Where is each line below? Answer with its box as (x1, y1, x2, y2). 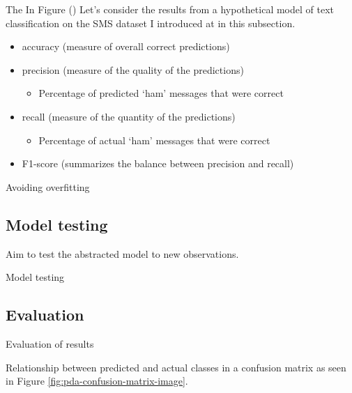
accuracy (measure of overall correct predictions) (22, 39, 230, 54)
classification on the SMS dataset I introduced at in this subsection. (6, 15, 296, 30)
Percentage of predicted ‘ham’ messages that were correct (38, 86, 284, 100)
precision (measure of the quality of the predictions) (22, 62, 244, 77)
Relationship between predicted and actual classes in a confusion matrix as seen (6, 360, 346, 374)
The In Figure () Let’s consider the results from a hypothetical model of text (6, 2, 335, 16)
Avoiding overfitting (6, 179, 90, 194)
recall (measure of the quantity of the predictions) (22, 109, 236, 123)
